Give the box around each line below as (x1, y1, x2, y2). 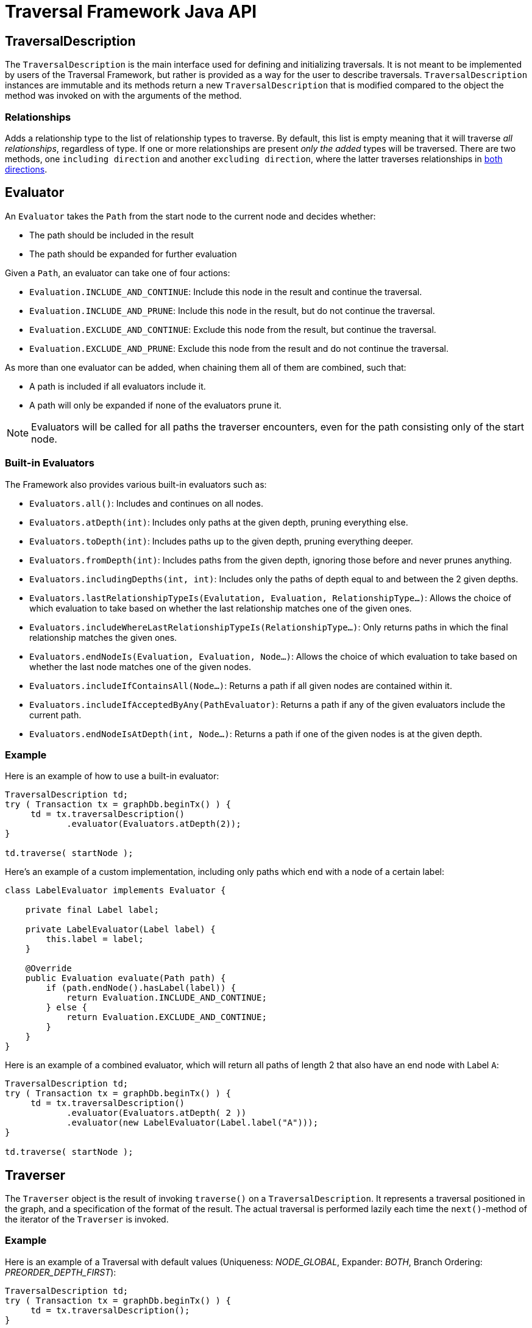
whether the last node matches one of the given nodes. (29, 661, 251, 672)
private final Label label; (25, 905, 159, 915)
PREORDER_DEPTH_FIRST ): (5, 1266, 116, 1277)
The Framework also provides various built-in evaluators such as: (5, 479, 267, 490)
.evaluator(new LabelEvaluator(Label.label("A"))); (66, 1118, 319, 1128)
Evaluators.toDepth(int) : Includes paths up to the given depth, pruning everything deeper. (29, 535, 413, 546)
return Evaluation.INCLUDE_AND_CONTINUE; (66, 993, 267, 1003)
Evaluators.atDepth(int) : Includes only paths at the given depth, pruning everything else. (29, 516, 408, 527)
